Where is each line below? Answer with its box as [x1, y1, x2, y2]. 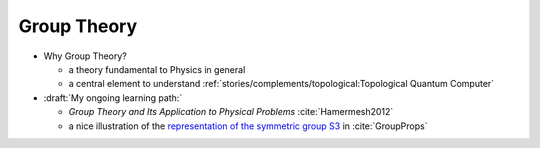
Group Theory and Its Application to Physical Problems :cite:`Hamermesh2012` [68, 106, 394, 118]
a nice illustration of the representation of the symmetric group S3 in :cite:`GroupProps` [68, 120, 428, 132]
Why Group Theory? [43, 50, 127, 62]
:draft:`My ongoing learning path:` [43, 91, 183, 104]
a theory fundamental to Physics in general [68, 63, 246, 75]
